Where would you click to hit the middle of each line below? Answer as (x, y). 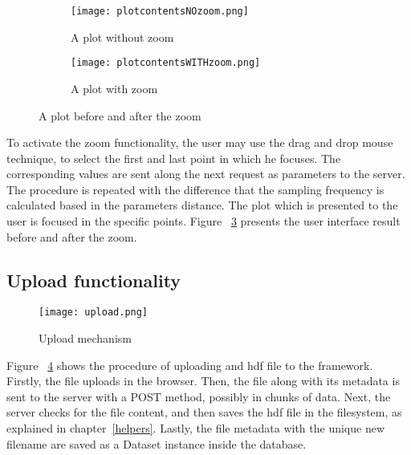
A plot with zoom (114, 88)
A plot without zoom (122, 37)
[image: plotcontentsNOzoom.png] (160, 11)
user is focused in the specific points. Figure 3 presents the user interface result (203, 221)
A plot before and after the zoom (120, 115)
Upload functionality (94, 280)
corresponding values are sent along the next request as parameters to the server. (206, 174)
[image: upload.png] (94, 313)
